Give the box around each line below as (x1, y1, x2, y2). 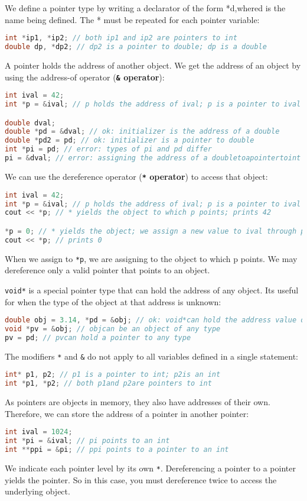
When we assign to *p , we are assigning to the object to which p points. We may (5, 252, 298, 264)
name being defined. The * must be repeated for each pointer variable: (5, 13, 260, 25)
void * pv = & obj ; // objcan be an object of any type (5, 325, 221, 334)
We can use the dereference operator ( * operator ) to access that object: (5, 170, 268, 182)
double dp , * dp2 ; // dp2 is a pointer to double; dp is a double (5, 43, 267, 51)
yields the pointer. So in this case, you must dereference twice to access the (5, 473, 277, 486)
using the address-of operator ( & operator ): (5, 70, 165, 83)
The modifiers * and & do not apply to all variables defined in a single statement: (5, 350, 298, 362)
